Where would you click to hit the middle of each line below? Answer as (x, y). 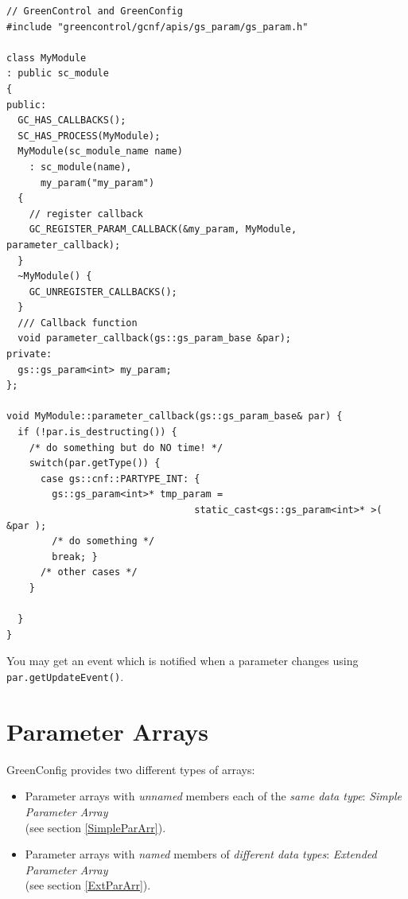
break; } (75, 557)
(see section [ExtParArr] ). (88, 885)
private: (29, 354)
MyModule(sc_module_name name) (100, 152)
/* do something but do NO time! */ (126, 448)
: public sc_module (58, 74)
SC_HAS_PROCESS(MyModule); (89, 136)
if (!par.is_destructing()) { (97, 432)
